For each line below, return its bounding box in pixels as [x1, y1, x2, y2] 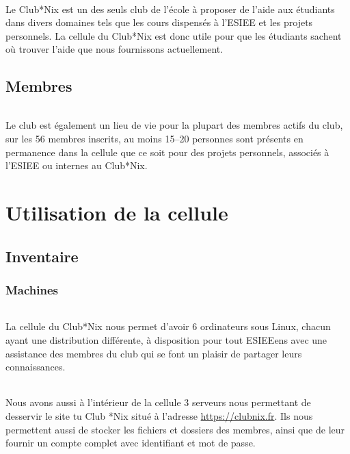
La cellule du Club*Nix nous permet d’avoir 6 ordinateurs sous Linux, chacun [5, 319, 331, 333]
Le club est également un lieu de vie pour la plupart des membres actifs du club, [5, 118, 343, 132]
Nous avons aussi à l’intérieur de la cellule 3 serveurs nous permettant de [5, 395, 311, 409]
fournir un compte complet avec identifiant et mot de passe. [5, 436, 256, 450]
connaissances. [5, 360, 66, 374]
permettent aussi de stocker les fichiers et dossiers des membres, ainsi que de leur [5, 422, 345, 436]
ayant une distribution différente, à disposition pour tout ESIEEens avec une [5, 332, 327, 346]
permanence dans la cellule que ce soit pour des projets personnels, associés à [5, 144, 329, 159]
